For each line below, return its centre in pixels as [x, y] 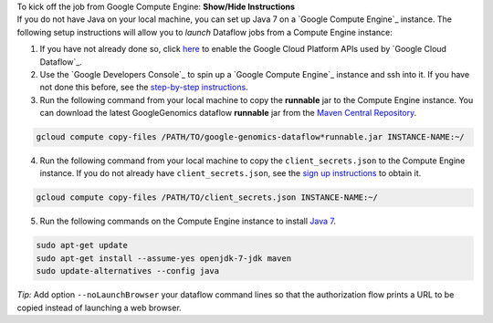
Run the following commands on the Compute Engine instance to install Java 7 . [188, 221]
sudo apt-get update [82, 245]
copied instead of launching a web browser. [99, 307]
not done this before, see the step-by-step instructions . [144, 88]
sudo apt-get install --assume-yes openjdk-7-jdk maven [164, 258]
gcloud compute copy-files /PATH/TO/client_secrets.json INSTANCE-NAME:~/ [207, 198]
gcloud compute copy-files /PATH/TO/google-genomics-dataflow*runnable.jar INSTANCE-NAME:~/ [250, 137]
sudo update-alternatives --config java [127, 271]
